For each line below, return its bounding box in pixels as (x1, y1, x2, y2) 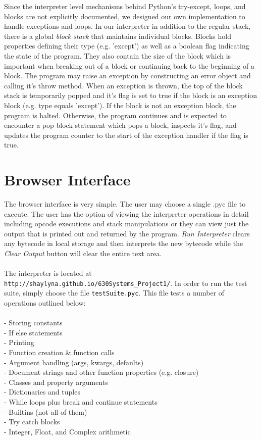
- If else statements (4, 327, 63, 337)
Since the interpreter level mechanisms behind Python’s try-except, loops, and (4, 1, 246, 11)
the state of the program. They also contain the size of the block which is (4, 50, 231, 61)
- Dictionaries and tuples (4, 386, 80, 397)
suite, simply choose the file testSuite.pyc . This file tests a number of (4, 287, 225, 298)
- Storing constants (4, 317, 63, 328)
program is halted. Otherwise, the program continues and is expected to (4, 110, 227, 120)
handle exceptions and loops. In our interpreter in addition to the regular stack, (4, 21, 251, 31)
